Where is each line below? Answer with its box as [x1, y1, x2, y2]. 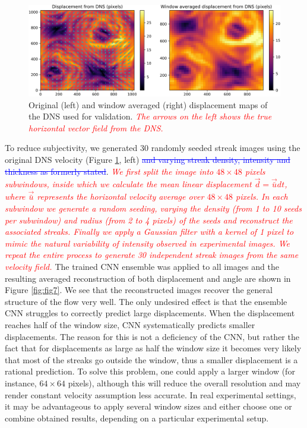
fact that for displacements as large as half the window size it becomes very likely [5, 342, 302, 354]
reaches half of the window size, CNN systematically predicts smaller [5, 318, 255, 331]
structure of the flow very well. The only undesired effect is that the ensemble [5, 295, 287, 307]
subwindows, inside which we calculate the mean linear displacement [5, 178, 252, 190]
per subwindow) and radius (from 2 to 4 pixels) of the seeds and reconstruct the [5, 213, 293, 226]
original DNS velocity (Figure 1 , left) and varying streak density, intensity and [5, 153, 290, 165]
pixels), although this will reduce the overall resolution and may [68, 376, 301, 389]
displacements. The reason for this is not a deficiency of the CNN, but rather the [5, 330, 299, 342]
